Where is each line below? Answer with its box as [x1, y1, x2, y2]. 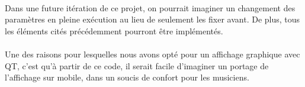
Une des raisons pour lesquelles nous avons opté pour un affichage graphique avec [5, 47, 300, 60]
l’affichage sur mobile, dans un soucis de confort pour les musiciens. [5, 71, 249, 83]
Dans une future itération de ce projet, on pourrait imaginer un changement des [5, 1, 296, 14]
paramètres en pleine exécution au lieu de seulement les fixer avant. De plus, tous [5, 13, 300, 25]
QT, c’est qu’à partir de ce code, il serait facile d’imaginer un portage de [5, 59, 269, 72]
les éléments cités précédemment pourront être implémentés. [5, 24, 223, 37]
